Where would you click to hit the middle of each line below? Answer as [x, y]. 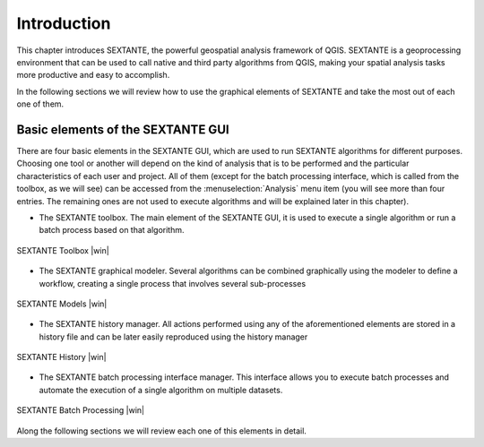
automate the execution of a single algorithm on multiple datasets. [161, 390]
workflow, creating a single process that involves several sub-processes [173, 283]
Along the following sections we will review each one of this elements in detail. [161, 431]
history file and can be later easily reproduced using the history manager [173, 337]
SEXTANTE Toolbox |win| [63, 250]
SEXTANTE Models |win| [62, 304]
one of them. [40, 104]
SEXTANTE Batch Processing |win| [81, 410]
